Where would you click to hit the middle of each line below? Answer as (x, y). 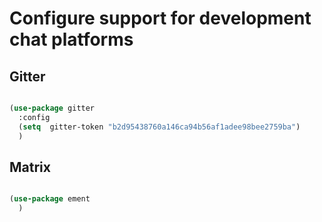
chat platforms (71, 39)
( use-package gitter (52, 108)
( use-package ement (50, 199)
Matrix (30, 167)
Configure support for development (160, 18)
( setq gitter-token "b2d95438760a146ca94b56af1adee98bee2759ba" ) (159, 127)
